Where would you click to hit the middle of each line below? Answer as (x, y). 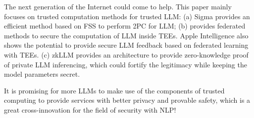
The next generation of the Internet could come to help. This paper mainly (118, 6)
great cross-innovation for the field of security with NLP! (90, 109)
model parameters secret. (42, 74)
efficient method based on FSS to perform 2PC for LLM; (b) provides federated (125, 26)
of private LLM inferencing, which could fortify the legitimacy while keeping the (126, 64)
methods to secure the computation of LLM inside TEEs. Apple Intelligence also (126, 35)
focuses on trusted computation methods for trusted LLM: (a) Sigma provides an (127, 16)
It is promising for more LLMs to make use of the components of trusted (114, 90)
